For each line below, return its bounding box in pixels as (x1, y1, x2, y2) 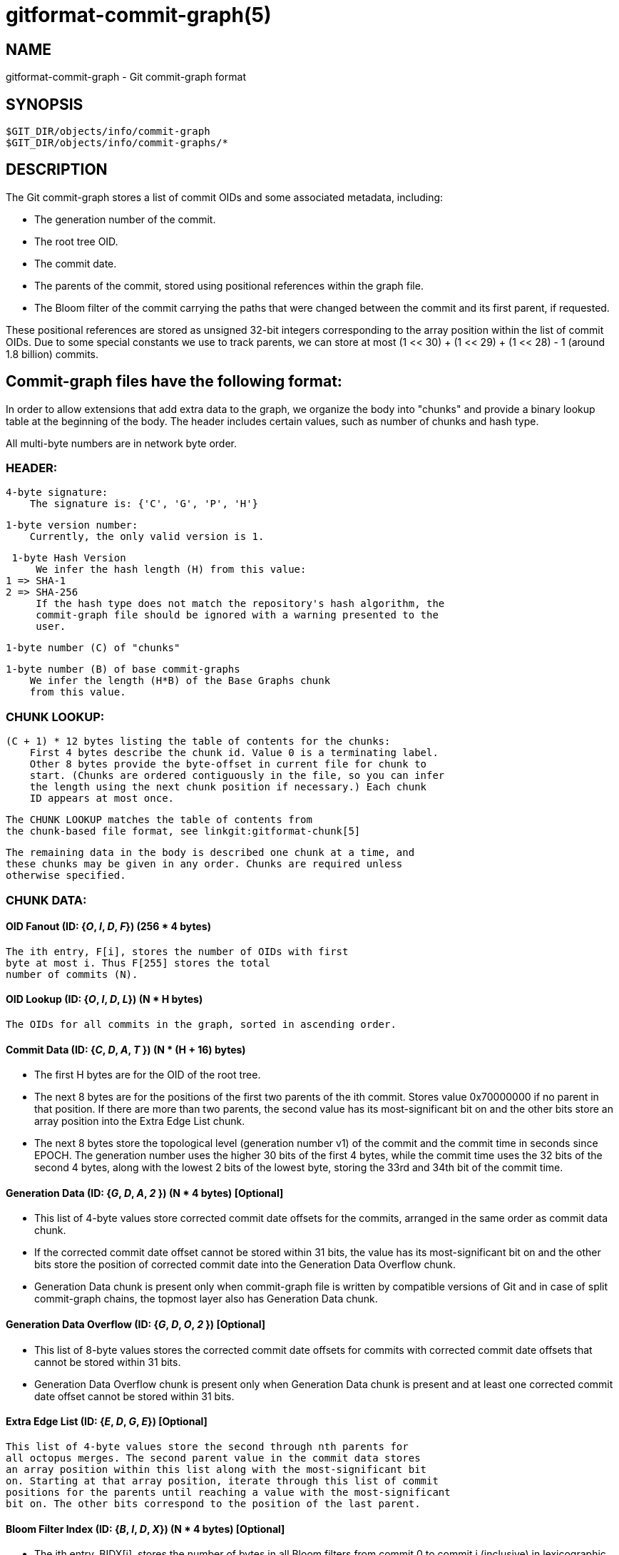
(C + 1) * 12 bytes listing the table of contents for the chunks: (6, 735, 391, 748)
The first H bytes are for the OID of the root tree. (34, 1069, 261, 1081)
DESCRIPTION (6, 160, 108, 179)
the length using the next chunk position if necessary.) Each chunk (29, 781, 427, 793)
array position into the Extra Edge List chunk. (34, 1115, 245, 1128)
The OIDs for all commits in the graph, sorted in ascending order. (6, 1019, 397, 1031)
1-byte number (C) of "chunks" (6, 642, 180, 654)
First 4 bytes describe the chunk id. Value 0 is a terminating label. (29, 747, 439, 759)
